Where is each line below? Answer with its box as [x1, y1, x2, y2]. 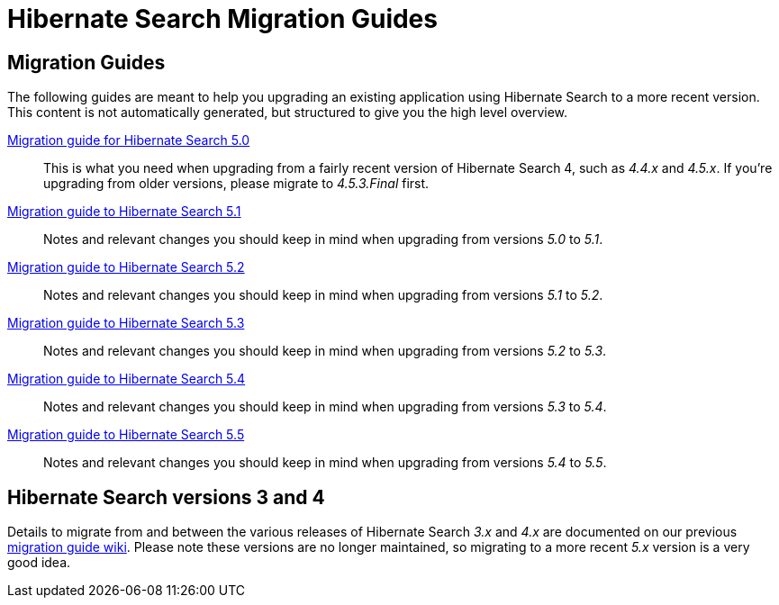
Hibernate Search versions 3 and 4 [7, 485, 325, 509]
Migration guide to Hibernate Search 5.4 [7, 371, 246, 387]
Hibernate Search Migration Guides [7, 4, 438, 34]
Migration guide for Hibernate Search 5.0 [7, 132, 250, 149]
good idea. [7, 555, 71, 571]
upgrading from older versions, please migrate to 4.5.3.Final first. [43, 176, 430, 192]
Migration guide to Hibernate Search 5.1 [7, 203, 241, 220]
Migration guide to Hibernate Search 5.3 [7, 315, 245, 331]
